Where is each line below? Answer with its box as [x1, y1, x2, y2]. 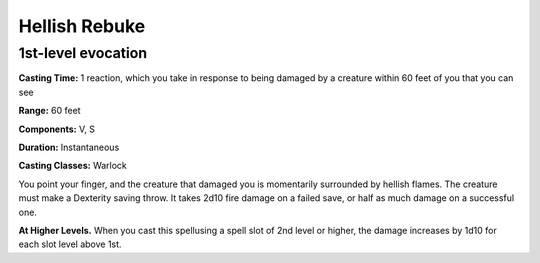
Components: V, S [18, 123, 95, 135]
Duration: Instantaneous [18, 141, 120, 153]
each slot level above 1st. [18, 238, 122, 250]
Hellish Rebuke [18, 15, 146, 37]
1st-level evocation [18, 44, 148, 62]
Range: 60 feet [18, 105, 81, 117]
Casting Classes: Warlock [18, 160, 127, 172]
